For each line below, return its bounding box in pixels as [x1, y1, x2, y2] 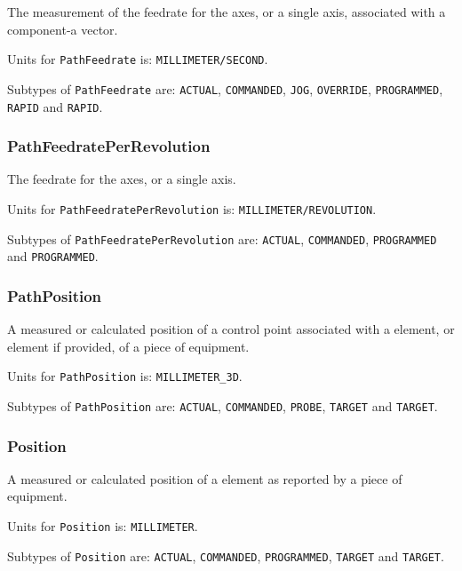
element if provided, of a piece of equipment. [7, 337, 250, 355]
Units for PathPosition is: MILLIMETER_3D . [7, 367, 243, 385]
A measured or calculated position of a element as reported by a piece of [7, 469, 402, 488]
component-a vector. [7, 20, 118, 38]
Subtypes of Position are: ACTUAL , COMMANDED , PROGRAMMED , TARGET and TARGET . [7, 546, 444, 565]
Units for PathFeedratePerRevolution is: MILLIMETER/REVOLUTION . [7, 199, 377, 218]
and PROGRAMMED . [7, 247, 99, 266]
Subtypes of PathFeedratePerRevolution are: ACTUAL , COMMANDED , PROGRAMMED [7, 229, 437, 248]
